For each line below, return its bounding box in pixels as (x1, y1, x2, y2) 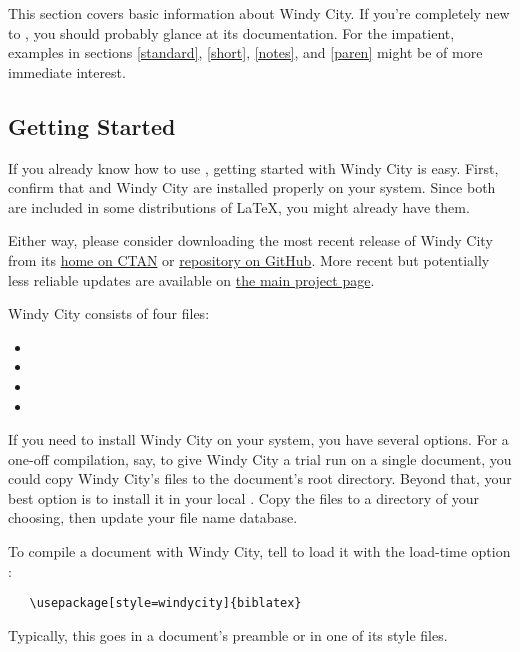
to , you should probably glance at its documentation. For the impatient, (8, 22, 455, 43)
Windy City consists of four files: (8, 303, 210, 324)
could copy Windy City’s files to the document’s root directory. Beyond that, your (8, 468, 512, 489)
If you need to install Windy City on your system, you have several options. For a (8, 429, 509, 450)
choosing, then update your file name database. (8, 507, 298, 528)
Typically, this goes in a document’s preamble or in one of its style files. (8, 624, 448, 645)
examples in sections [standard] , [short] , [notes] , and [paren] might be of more (8, 42, 483, 63)
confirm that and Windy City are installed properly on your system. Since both (8, 177, 496, 198)
